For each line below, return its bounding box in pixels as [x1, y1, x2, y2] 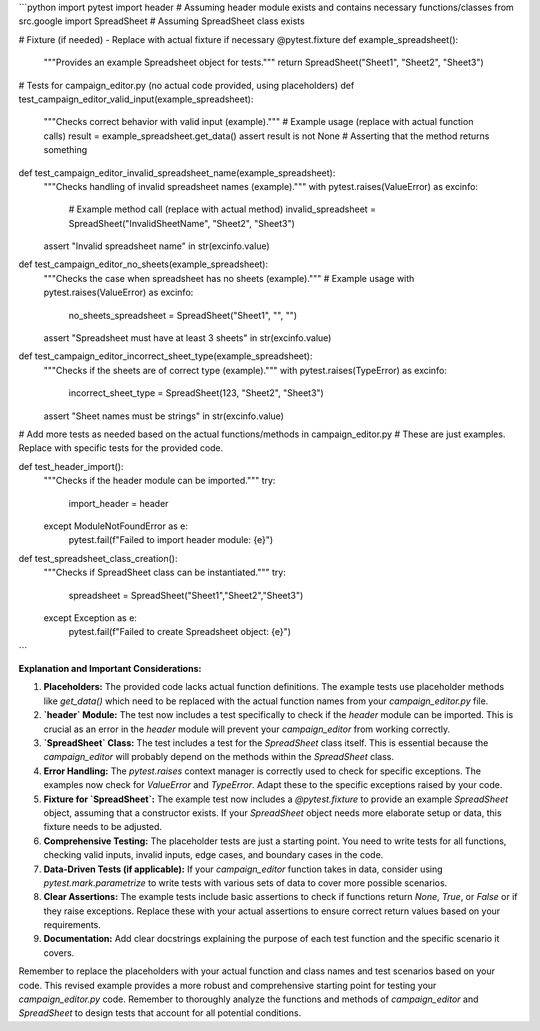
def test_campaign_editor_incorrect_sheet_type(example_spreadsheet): [18, 350, 314, 362]
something [43, 144, 88, 156]
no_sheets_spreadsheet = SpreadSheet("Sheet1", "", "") [68, 309, 298, 321]
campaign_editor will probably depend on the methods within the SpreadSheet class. [43, 751, 395, 763]
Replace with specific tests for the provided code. [18, 442, 224, 454]
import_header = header [68, 497, 169, 509]
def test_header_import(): [18, 460, 124, 472]
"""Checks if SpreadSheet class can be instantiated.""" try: [43, 566, 287, 579]
